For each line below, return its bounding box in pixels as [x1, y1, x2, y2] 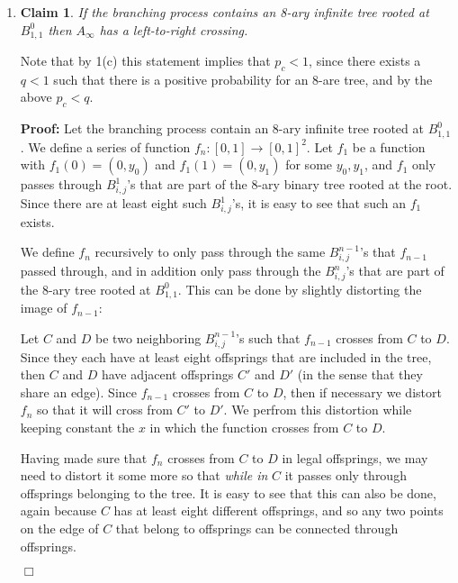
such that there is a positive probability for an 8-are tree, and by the [53, 69, 433, 88]
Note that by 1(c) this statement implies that [20, 51, 271, 70]
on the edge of [20, 518, 99, 537]
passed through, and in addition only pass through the [20, 261, 321, 280]
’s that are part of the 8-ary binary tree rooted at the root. [127, 175, 453, 194]
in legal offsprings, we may [282, 448, 428, 467]
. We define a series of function [20, 137, 191, 156]
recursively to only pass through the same [94, 242, 326, 261]
